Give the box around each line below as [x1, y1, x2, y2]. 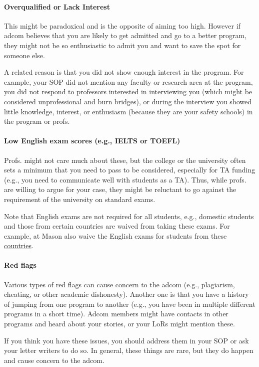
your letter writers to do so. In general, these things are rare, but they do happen [4, 345, 253, 355]
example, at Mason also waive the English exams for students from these [4, 230, 227, 241]
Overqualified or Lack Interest [4, 1, 110, 12]
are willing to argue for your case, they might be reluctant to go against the [4, 184, 236, 195]
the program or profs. [4, 116, 70, 126]
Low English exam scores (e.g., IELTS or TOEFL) [4, 135, 180, 146]
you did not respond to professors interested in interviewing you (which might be [4, 86, 252, 97]
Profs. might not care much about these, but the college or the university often [4, 154, 246, 165]
